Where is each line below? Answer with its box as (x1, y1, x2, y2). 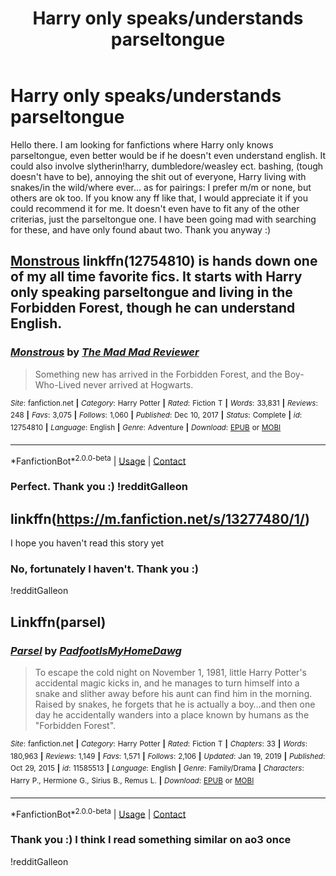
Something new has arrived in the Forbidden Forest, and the (34, 368, 283, 380)
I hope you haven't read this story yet (10, 537, 165, 549)
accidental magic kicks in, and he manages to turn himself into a (34, 677, 300, 689)
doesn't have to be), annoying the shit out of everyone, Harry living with (10, 170, 307, 182)
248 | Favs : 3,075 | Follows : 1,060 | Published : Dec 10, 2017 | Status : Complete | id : (10, 410, 303, 421)
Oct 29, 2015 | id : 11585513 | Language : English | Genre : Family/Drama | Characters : (10, 763, 305, 774)
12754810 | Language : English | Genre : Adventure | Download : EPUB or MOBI (10, 422, 282, 432)
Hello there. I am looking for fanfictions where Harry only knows (10, 138, 274, 151)
